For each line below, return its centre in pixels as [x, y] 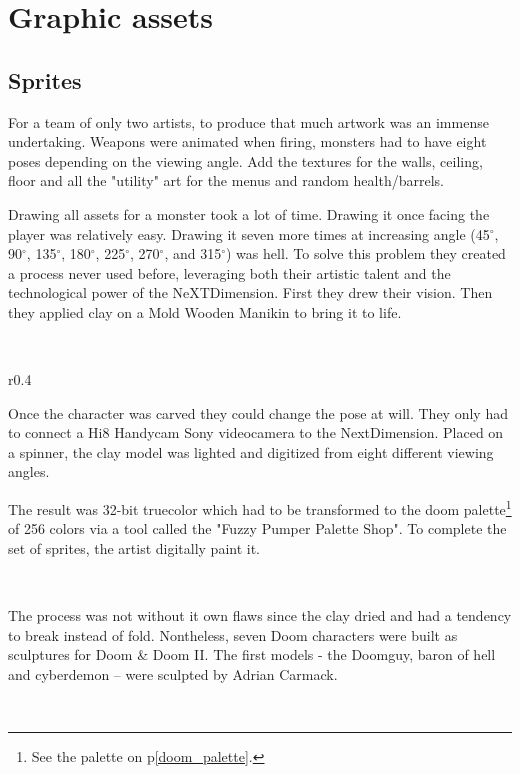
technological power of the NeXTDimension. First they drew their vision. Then [250, 292]
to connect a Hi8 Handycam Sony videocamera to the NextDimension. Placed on [256, 432]
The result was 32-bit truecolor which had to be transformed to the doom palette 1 [260, 507]
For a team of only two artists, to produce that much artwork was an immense [248, 121]
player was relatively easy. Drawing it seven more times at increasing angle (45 [249, 233]
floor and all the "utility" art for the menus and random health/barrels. [226, 180]
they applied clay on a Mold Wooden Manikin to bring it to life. [205, 311]
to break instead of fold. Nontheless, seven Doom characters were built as [233, 634]
